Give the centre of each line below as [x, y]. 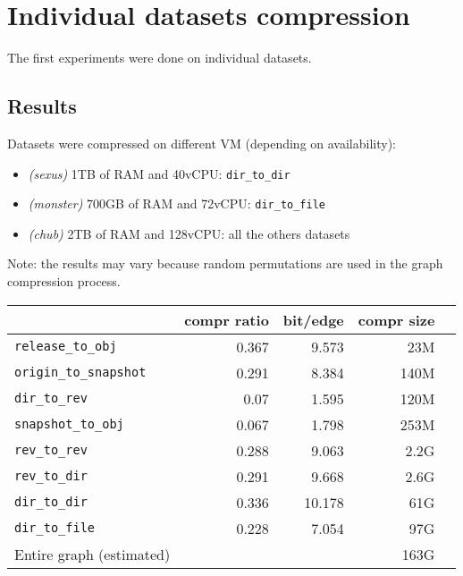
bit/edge [313, 319]
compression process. [64, 281]
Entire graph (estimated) [93, 554]
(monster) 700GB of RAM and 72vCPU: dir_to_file [177, 203]
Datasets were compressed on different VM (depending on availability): [202, 143]
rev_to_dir [51, 476]
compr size [396, 319]
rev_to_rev [51, 450]
